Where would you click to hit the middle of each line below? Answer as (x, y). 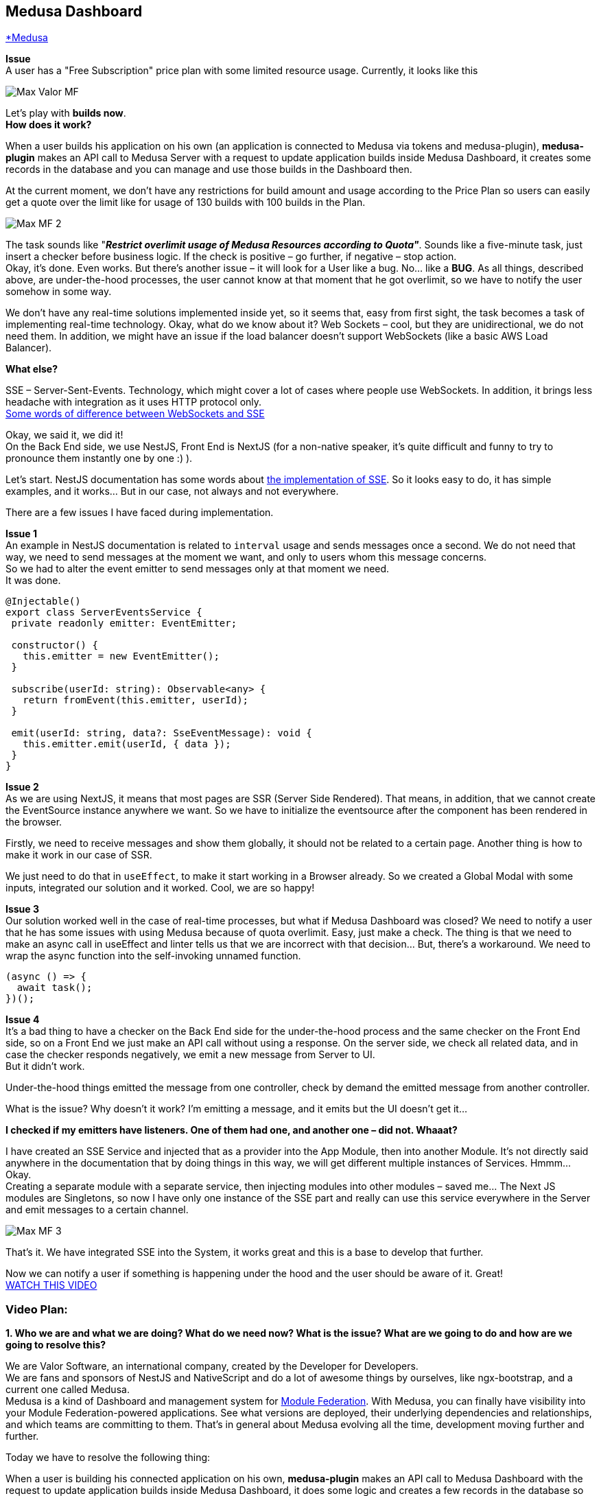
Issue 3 (23, 909)
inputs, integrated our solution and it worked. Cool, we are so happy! (160, 888)
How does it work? (49, 125)
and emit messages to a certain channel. (97, 1210)
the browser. (34, 822)
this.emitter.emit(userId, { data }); (127, 744)
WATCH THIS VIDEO (51, 1285)
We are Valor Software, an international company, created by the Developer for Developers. (212, 1366)
